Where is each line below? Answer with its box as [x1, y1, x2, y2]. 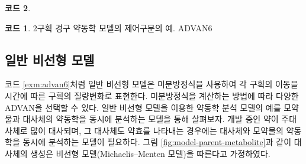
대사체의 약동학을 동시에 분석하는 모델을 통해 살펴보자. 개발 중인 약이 [22, 113, 279, 125]
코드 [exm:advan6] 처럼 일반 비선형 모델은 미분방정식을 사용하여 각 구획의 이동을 [5, 78, 298, 90]
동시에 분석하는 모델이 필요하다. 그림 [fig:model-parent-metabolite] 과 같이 [22, 136, 292, 148]
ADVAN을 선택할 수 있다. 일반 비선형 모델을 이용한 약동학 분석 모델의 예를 [5, 101, 281, 113]
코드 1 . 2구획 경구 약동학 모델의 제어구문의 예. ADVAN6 [5, 21, 212, 34]
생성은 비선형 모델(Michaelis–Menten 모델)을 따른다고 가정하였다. [30, 147, 270, 159]
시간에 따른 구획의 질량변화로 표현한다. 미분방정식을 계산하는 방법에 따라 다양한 [5, 89, 299, 101]
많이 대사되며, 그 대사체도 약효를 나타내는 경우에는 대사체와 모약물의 [30, 124, 284, 136]
